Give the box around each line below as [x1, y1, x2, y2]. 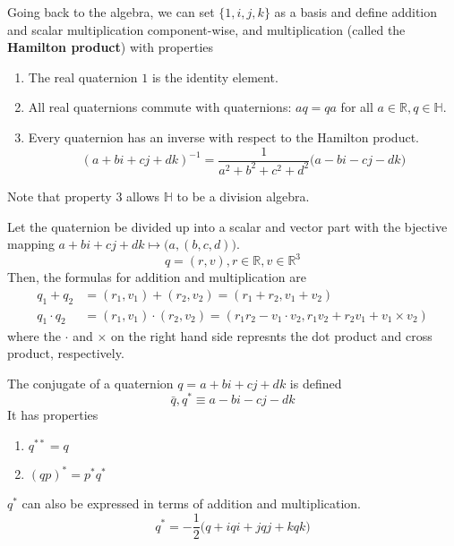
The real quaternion [28, 67, 138, 86]
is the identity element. [151, 67, 278, 86]
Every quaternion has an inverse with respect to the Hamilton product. [28, 127, 419, 146]
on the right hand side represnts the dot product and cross [110, 326, 433, 345]
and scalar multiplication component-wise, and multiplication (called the [7, 20, 406, 38]
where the [7, 326, 61, 345]
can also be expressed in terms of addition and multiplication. [21, 494, 362, 513]
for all [340, 98, 373, 116]
